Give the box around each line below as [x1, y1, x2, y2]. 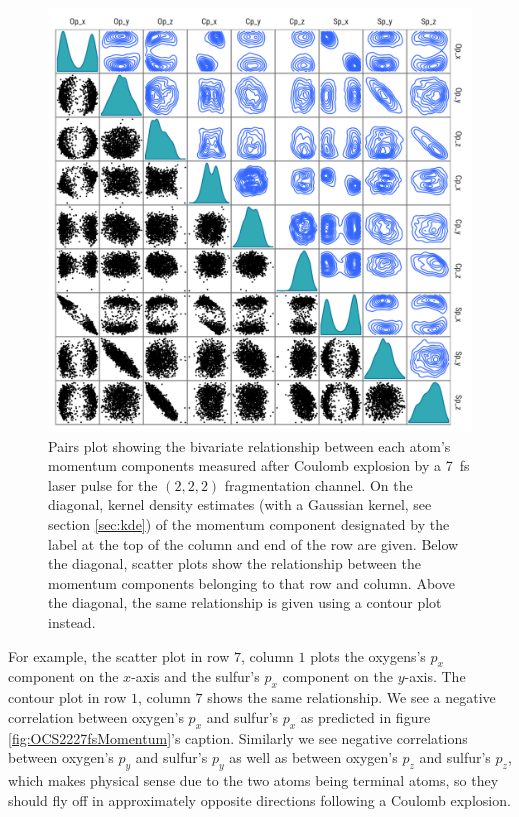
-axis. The [404, 666, 466, 687]
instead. [48, 611, 96, 632]
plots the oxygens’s [310, 645, 426, 666]
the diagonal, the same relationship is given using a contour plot [48, 592, 442, 613]
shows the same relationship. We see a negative [207, 687, 496, 708]
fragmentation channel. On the [224, 474, 413, 495]
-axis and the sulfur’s [131, 666, 260, 687]
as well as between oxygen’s [229, 747, 398, 768]
